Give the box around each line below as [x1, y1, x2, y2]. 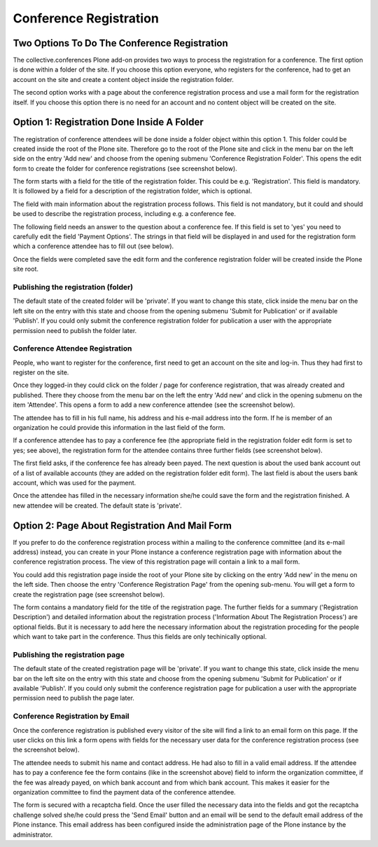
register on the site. [13, 368, 69, 377]
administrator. [13, 830, 53, 839]
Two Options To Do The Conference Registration [13, 37, 229, 49]
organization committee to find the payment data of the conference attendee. [13, 787, 236, 796]
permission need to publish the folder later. [13, 326, 137, 334]
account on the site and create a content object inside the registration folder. [13, 75, 234, 83]
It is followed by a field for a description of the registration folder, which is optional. [13, 187, 252, 196]
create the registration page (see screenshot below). [13, 590, 165, 599]
